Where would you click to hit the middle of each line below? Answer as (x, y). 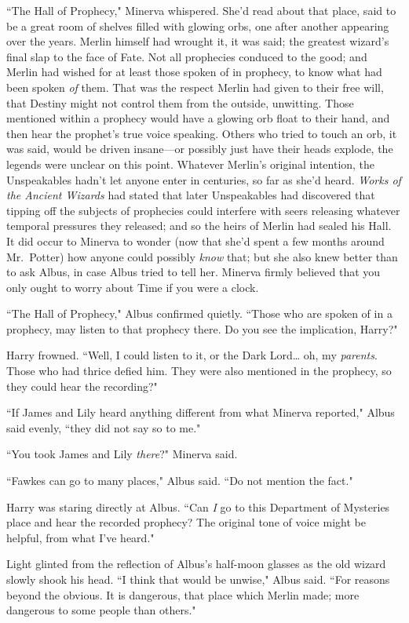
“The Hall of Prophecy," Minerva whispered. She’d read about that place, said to (201, 10)
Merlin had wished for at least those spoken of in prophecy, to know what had (194, 72)
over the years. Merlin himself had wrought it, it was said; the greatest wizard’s (198, 41)
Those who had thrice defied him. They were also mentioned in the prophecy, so (199, 371)
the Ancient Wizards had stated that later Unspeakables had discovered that (191, 195)
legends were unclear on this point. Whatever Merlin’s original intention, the (191, 164)
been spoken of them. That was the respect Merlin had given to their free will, (195, 87)
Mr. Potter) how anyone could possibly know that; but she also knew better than (202, 256)
